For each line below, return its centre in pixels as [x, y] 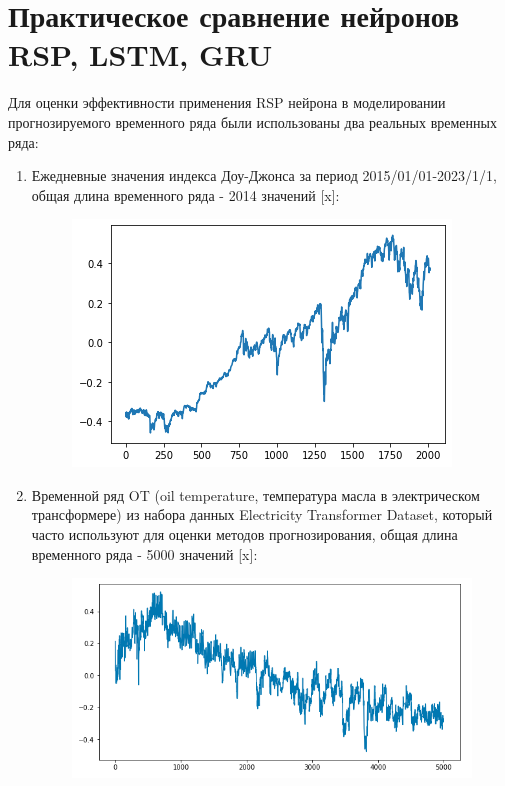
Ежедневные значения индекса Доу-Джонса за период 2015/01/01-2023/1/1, [264, 175]
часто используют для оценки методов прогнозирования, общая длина [244, 534]
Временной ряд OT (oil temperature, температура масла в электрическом [255, 494]
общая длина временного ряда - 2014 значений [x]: [185, 194]
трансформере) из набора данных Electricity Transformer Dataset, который [262, 514]
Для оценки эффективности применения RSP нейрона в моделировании [227, 102]
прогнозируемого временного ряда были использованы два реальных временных [252, 121]
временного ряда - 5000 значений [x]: [144, 553]
